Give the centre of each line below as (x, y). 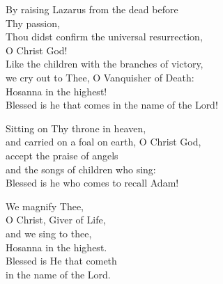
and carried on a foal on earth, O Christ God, (103, 142)
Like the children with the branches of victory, (105, 64)
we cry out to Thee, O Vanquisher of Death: (100, 77)
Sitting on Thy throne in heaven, (76, 128)
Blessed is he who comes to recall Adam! (92, 183)
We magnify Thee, (45, 206)
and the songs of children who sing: (81, 169)
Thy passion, (33, 23)
